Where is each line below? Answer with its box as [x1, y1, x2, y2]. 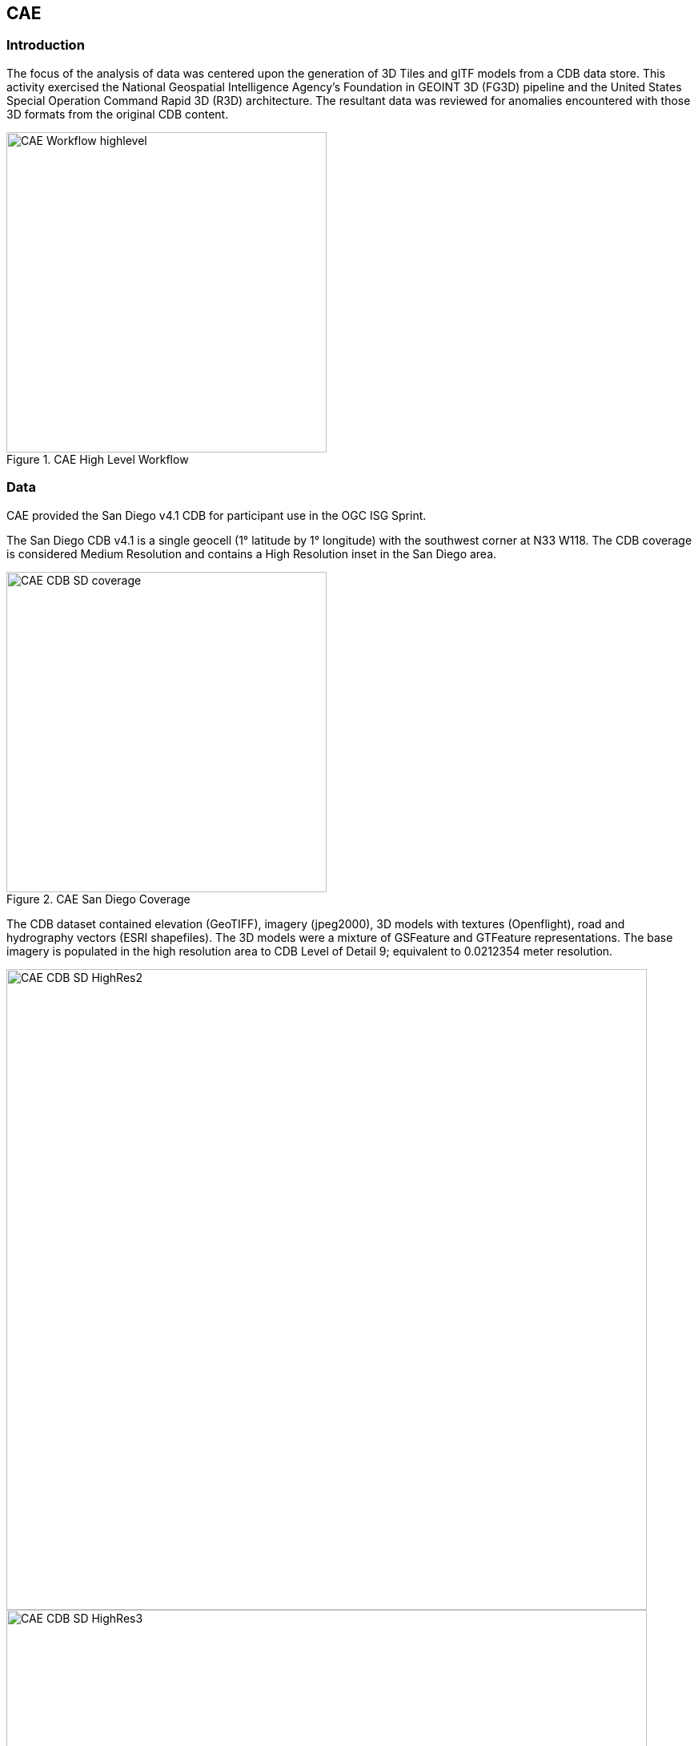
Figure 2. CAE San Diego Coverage [6, 891, 191, 906]
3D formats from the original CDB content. [6, 107, 229, 121]
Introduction [6, 37, 85, 54]
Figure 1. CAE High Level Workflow [6, 452, 189, 466]
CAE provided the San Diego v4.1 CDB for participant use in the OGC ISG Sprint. [6, 508, 427, 522]
